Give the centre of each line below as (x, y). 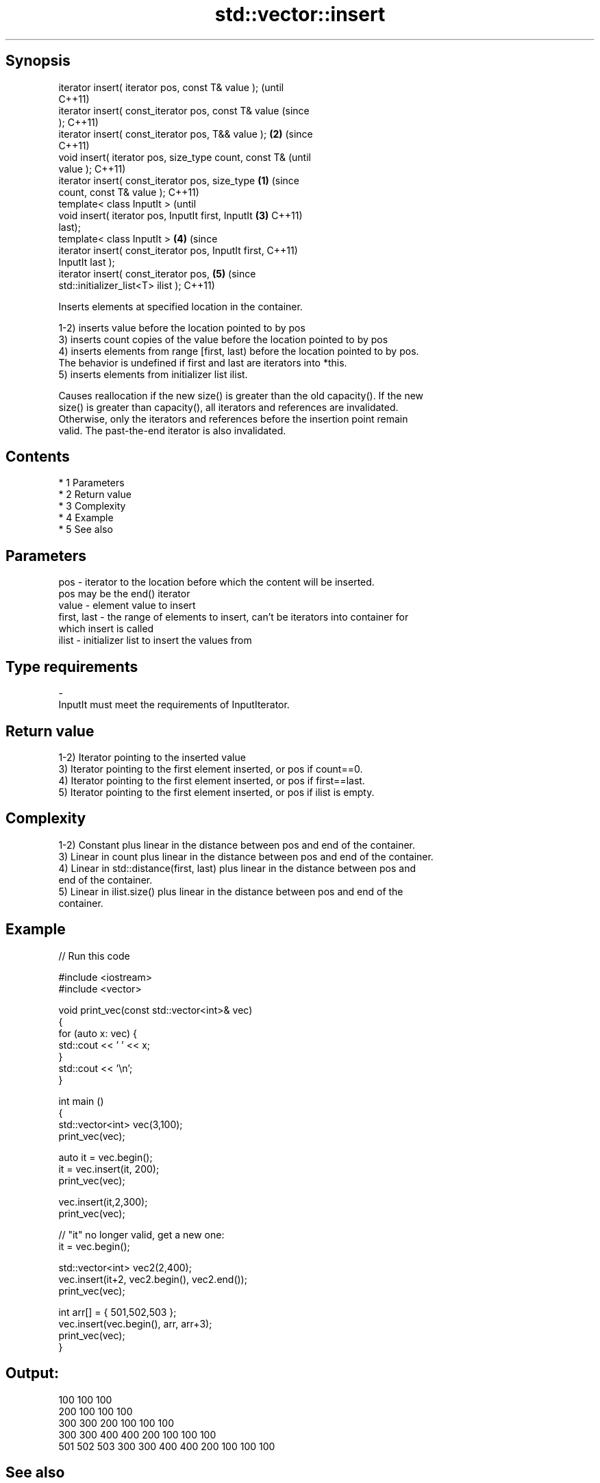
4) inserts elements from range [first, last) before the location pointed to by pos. (239, 351)
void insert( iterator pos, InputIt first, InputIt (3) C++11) (180, 215)
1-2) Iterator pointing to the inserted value (152, 757)
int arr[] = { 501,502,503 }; (117, 1312)
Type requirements (72, 666)
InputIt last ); (87, 262)
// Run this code (94, 956)
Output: (32, 1373)
